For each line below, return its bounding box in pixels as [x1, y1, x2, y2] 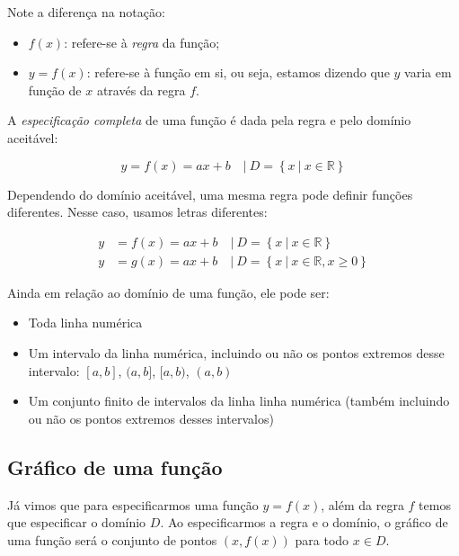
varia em [404, 63, 452, 82]
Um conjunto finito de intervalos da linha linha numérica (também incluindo [28, 391, 450, 410]
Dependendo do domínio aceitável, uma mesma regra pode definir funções [7, 184, 413, 203]
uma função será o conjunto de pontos [7, 530, 217, 549]
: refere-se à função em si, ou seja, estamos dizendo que [86, 63, 390, 82]
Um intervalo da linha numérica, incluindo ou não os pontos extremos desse [28, 344, 445, 362]
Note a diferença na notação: [7, 3, 165, 21]
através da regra [96, 80, 186, 99]
